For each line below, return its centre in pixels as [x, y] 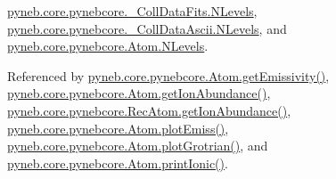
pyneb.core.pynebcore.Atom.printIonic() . [118, 163]
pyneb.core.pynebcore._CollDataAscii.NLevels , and [147, 28]
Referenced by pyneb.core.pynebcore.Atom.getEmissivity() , [168, 75]
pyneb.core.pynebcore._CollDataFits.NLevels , [132, 11]
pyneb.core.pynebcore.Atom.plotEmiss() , [118, 128]
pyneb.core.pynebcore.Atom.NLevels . [108, 46]
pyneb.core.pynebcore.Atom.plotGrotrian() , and [138, 146]
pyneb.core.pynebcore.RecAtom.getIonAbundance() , [149, 110]
